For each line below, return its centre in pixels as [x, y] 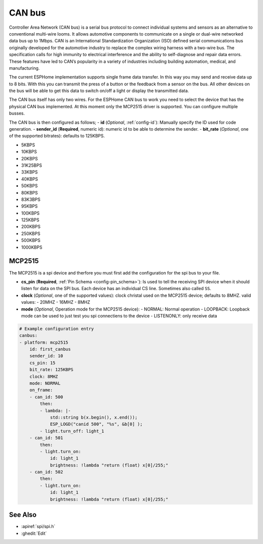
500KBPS [31, 240]
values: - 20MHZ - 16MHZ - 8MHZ [56, 302]
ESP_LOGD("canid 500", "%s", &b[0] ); [96, 424]
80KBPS [29, 193]
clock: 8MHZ [44, 376]
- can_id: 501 [46, 438]
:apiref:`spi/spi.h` [38, 526]
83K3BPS [31, 199]
